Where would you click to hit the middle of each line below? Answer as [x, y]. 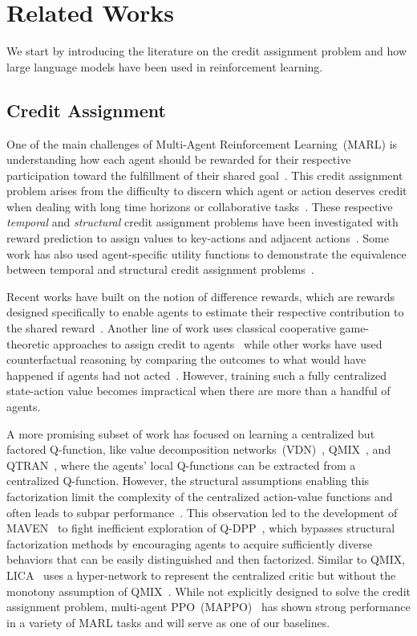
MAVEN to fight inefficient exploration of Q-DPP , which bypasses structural [201, 528]
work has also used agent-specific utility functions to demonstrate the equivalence [206, 253]
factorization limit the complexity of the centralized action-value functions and [200, 496]
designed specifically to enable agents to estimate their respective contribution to [205, 312]
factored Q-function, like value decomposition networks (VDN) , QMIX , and [199, 449]
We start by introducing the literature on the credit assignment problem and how [207, 51]
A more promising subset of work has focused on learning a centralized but [191, 433]
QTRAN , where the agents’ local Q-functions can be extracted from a [181, 465]
